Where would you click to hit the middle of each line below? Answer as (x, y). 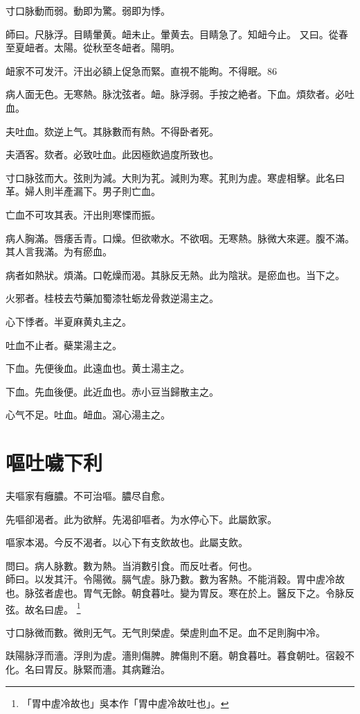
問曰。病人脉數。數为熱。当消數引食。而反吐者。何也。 (132, 565)
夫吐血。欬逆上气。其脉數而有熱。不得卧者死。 (112, 131)
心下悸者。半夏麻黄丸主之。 (69, 321)
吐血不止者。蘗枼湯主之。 (64, 345)
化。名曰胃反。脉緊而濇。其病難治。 (88, 669)
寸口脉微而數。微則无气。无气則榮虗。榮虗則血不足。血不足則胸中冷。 (165, 632)
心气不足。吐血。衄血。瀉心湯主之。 (88, 415)
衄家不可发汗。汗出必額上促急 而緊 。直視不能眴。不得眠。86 (141, 70)
